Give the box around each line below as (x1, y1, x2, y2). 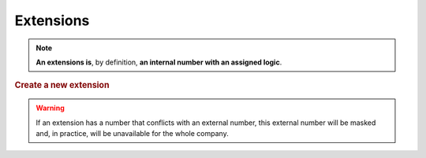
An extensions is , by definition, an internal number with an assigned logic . (35, 57, 282, 67)
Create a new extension (14, 79, 110, 90)
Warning (35, 103, 65, 113)
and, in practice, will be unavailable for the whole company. (35, 128, 229, 138)
